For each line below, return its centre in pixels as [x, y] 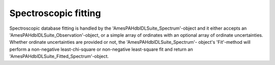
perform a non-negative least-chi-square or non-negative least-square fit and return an [101, 49]
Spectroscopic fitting [55, 13]
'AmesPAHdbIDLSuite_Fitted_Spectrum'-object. [59, 56]
